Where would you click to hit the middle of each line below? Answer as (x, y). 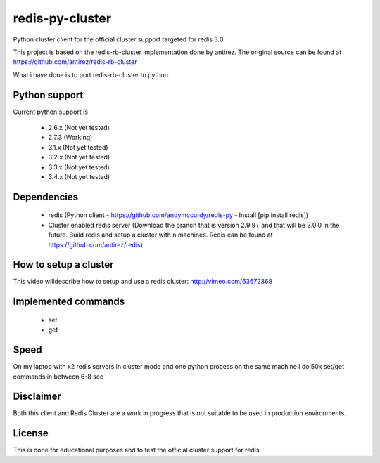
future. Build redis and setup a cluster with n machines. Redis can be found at (161, 235)
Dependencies (46, 197)
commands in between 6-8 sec (58, 377)
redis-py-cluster (62, 18)
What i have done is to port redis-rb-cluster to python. (91, 74)
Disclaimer (37, 397)
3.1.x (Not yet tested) (78, 147)
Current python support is (50, 112)
